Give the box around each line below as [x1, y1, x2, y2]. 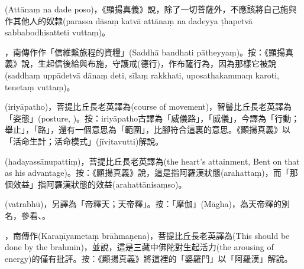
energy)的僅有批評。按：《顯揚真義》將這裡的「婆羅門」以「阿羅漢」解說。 [5, 252, 293, 264]
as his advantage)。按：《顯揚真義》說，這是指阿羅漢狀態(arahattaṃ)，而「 [5, 166, 290, 179]
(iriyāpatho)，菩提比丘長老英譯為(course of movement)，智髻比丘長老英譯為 [5, 100, 292, 113]
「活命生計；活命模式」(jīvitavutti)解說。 [5, 134, 164, 147]
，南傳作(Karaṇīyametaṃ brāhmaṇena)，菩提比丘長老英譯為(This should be [5, 229, 290, 241]
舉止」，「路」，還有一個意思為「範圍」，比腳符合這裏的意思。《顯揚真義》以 [5, 123, 290, 136]
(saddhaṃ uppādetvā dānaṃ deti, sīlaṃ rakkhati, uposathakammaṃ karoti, [5, 68, 279, 81]
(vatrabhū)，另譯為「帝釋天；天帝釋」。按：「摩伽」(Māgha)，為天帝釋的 [5, 198, 282, 210]
